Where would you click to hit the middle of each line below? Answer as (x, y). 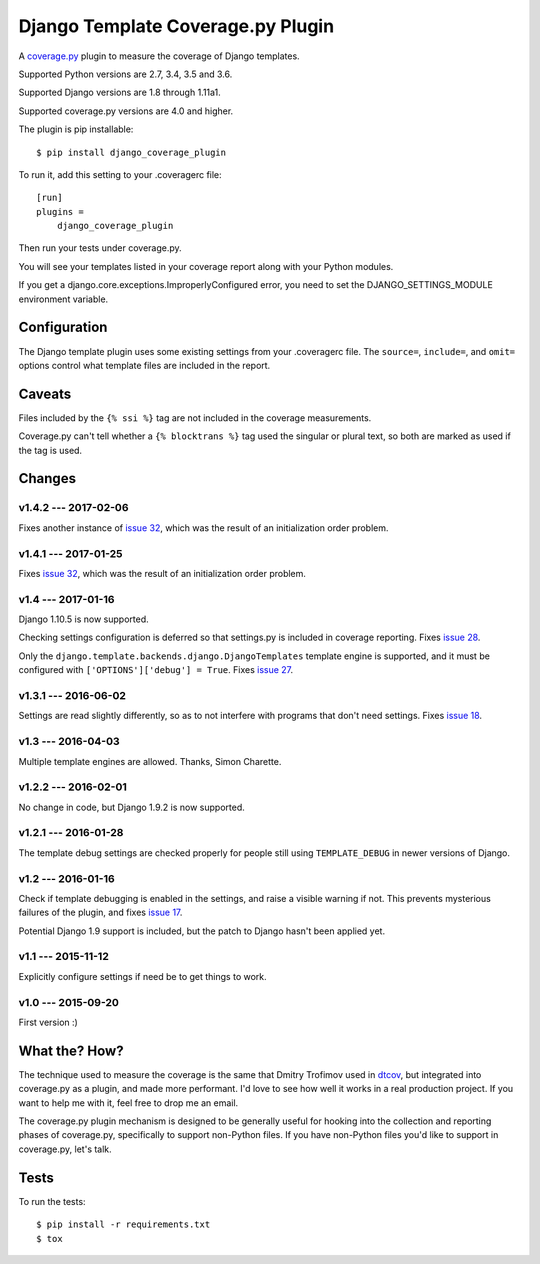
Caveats (45, 393)
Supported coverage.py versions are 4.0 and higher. (126, 111)
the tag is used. (50, 450)
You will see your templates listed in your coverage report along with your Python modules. (206, 266)
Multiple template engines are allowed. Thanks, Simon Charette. (150, 761)
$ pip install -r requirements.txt (123, 1224)
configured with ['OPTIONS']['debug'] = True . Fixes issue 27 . (156, 670)
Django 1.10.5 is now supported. (83, 619)
